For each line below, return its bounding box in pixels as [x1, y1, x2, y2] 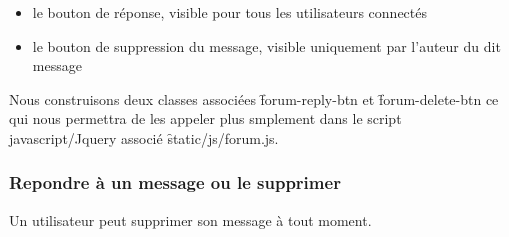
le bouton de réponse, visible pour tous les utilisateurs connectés [32, 2, 428, 22]
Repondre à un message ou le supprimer [9, 170, 341, 195]
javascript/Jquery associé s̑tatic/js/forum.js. [9, 127, 279, 148]
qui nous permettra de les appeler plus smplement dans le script [9, 108, 402, 129]
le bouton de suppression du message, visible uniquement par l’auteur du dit [32, 35, 501, 56]
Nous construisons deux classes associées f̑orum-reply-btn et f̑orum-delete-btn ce [9, 88, 499, 109]
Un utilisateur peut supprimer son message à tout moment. [9, 209, 372, 230]
